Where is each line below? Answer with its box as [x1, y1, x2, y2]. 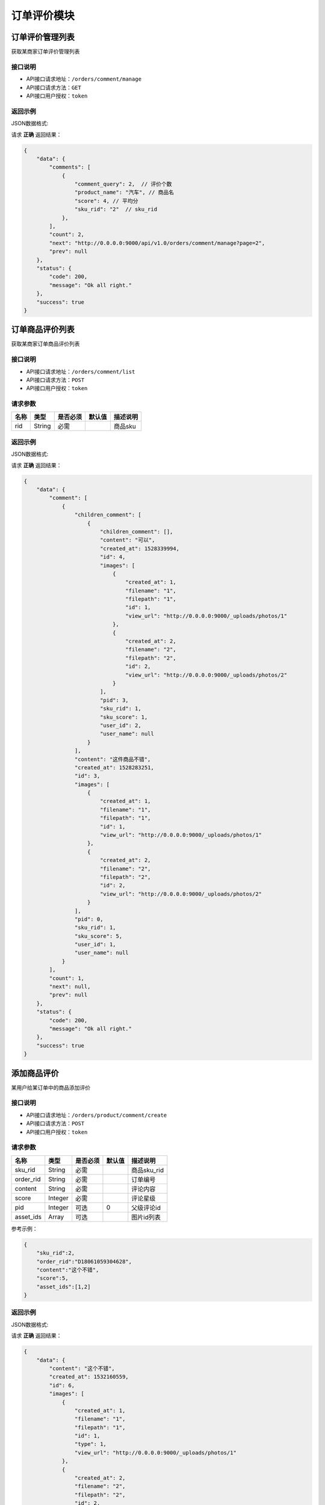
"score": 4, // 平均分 [74, 197, 138, 204]
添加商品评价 [11, 1068, 59, 1078]
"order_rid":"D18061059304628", [36, 1258, 132, 1265]
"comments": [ [49, 164, 91, 171]
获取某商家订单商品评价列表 [11, 340, 80, 347]
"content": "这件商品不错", [74, 756, 151, 763]
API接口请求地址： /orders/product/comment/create [26, 1111, 167, 1119]
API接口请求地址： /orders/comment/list [26, 368, 135, 375]
